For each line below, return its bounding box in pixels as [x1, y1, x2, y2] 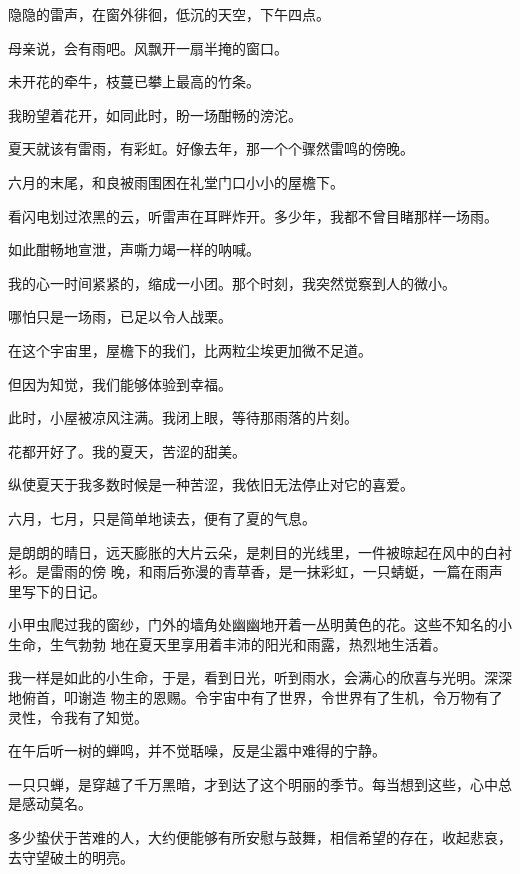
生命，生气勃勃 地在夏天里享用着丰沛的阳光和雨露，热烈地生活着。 [8, 633, 447, 654]
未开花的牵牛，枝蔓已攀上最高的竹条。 [8, 71, 260, 92]
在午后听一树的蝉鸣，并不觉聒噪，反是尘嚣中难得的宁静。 [8, 740, 386, 761]
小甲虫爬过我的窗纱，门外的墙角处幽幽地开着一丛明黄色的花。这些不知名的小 [8, 614, 512, 635]
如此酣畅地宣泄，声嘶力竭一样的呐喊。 [8, 239, 260, 260]
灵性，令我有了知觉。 [8, 706, 148, 727]
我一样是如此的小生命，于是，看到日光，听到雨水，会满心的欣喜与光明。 [8, 667, 484, 688]
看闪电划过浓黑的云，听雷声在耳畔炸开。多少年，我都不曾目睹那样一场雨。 [8, 205, 498, 226]
